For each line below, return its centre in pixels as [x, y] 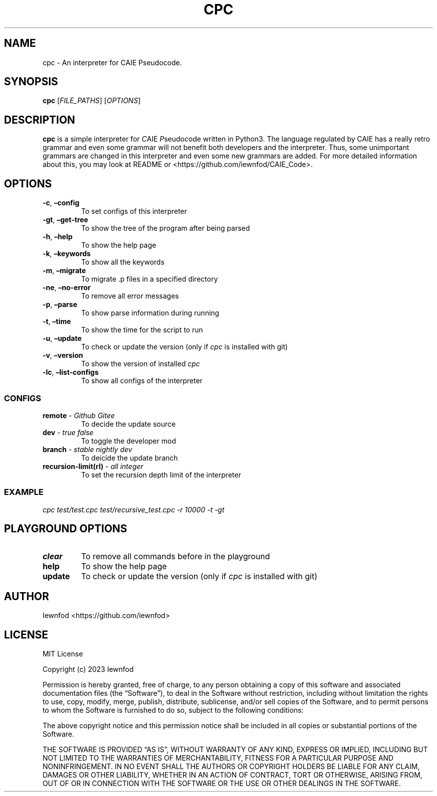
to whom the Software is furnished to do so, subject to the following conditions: [173, 710]
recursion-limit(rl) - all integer [93, 466]
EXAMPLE [24, 492]
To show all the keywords [123, 262]
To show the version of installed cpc [140, 364]
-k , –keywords [67, 254]
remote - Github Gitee [79, 415]
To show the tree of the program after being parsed [165, 228]
